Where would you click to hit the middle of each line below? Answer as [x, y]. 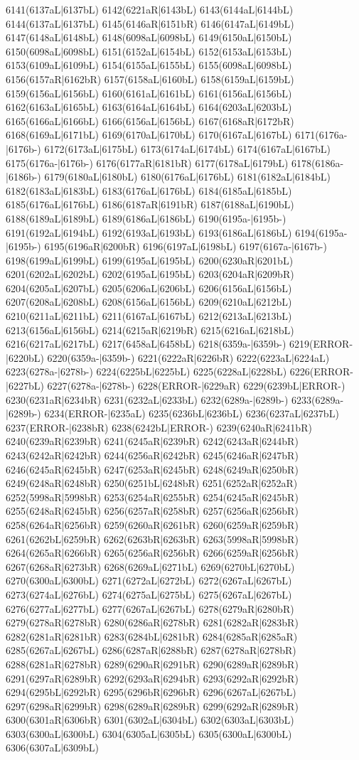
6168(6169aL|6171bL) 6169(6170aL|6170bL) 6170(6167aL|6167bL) [149, 135]
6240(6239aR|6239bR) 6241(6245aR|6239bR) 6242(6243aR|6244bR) [152, 441]
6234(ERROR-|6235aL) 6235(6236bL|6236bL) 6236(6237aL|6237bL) [192, 413]
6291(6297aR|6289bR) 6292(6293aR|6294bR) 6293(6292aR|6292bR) [152, 678]
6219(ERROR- [321, 344]
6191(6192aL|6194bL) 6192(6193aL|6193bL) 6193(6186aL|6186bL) [149, 232]
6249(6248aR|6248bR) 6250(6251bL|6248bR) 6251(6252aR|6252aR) [152, 483]
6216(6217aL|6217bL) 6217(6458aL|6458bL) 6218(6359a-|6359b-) [146, 344]
